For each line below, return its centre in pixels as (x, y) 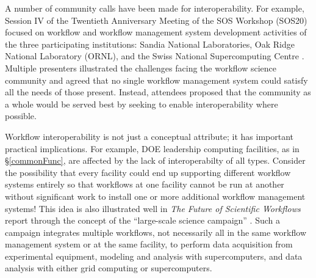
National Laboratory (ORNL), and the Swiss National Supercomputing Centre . (155, 56)
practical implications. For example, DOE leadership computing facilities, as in (152, 148)
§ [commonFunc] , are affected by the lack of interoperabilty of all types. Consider (155, 160)
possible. (21, 116)
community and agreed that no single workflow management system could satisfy (156, 80)
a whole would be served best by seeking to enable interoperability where (142, 104)
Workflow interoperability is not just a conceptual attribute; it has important (149, 136)
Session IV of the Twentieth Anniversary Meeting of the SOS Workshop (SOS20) (156, 20)
